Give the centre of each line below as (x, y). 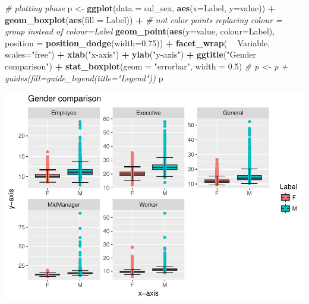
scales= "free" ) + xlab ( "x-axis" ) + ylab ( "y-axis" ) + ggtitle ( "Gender (131, 54)
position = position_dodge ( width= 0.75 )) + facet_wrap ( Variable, (138, 42)
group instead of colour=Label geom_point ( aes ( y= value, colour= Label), (140, 31)
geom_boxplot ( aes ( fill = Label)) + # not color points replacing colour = (144, 19)
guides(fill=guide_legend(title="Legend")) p (84, 77)
